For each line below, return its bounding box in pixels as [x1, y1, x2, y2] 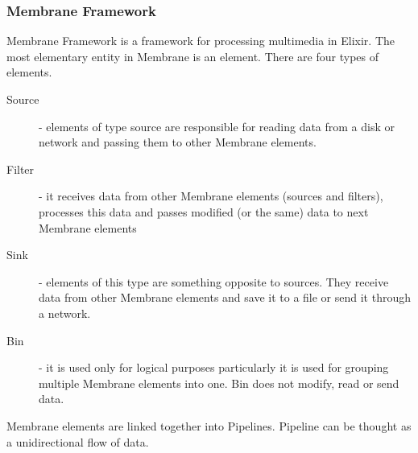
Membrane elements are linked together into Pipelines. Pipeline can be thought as [6, 417, 412, 434]
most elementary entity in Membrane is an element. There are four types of [6, 47, 379, 64]
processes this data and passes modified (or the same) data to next [39, 203, 369, 220]
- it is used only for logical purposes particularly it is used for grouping [39, 359, 389, 376]
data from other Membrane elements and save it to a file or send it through [39, 289, 412, 306]
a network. [39, 304, 91, 321]
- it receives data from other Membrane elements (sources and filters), [39, 187, 383, 204]
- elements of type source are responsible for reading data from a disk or [39, 117, 395, 134]
